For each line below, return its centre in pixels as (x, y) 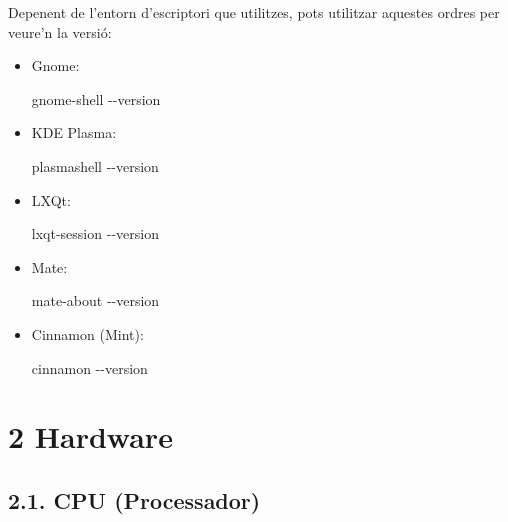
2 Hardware (90, 436)
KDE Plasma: (74, 132)
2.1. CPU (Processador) (134, 499)
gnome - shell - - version (96, 98)
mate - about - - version (95, 300)
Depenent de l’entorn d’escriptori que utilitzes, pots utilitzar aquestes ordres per (254, 12)
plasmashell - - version (95, 165)
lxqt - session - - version (95, 233)
